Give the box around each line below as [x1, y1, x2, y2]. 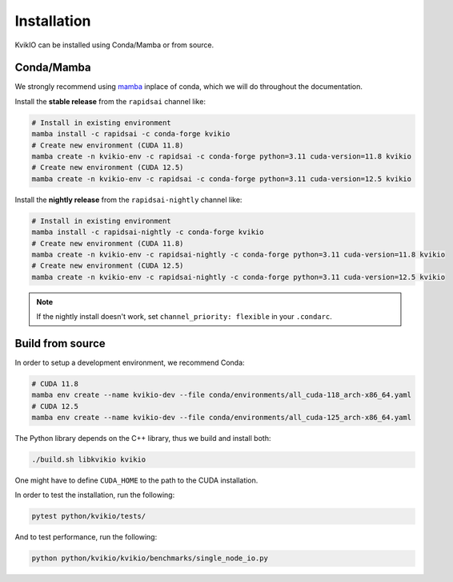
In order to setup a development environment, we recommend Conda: [14, 358, 245, 367]
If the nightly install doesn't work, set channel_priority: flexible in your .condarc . [36, 312, 332, 321]
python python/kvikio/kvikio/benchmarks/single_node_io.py [31, 554, 268, 563]
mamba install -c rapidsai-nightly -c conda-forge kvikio [31, 228, 264, 236]
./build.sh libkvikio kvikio [31, 455, 146, 464]
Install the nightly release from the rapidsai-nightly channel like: [14, 195, 243, 204]
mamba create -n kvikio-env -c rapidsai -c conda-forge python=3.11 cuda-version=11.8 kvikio [31, 152, 412, 160]
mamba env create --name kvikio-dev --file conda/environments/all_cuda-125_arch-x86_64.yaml [31, 413, 412, 422]
